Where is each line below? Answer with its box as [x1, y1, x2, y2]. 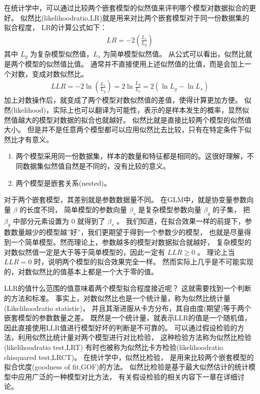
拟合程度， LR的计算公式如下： [4, 22, 107, 33]
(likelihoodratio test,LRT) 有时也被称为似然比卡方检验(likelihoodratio [4, 341, 223, 352]
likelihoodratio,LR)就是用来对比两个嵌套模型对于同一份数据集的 [44, 12, 249, 23]
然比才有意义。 [4, 134, 53, 144]
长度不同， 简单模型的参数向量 [26, 204, 127, 214]
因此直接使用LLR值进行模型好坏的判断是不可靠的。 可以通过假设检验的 [4, 322, 237, 332]
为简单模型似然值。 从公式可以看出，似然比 [102, 48, 245, 59]
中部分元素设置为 [13, 215, 69, 226]
